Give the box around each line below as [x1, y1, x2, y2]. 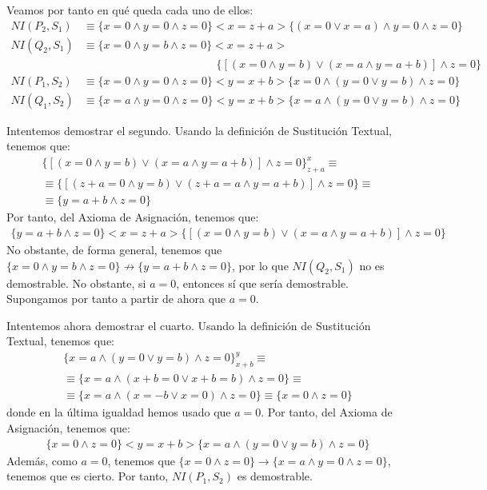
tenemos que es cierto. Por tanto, [6, 468, 169, 484]
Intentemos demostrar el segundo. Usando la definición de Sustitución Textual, [6, 122, 392, 138]
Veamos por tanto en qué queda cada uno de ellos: [6, 2, 253, 18]
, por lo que [232, 257, 289, 273]
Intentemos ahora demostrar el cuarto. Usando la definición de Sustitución [6, 317, 371, 333]
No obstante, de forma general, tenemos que [6, 241, 222, 257]
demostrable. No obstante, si [6, 274, 146, 291]
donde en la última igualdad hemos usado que [6, 404, 231, 420]
